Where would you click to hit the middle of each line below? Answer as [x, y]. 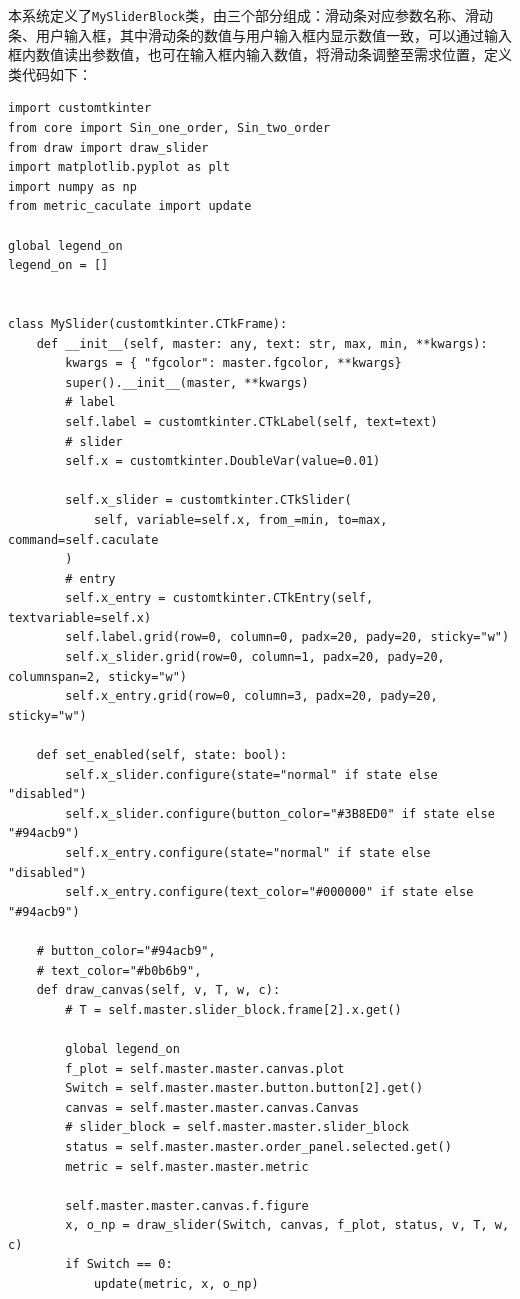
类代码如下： [50, 73]
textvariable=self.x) [80, 617]
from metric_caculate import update [130, 206]
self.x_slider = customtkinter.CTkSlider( [208, 500]
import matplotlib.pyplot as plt [119, 167]
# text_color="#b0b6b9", [119, 970]
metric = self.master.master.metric [187, 1166]
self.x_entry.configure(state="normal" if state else [248, 853]
